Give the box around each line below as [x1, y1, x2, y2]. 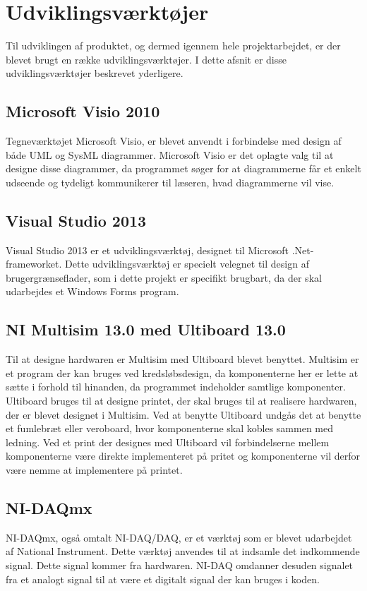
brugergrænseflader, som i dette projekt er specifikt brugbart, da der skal [6, 270, 322, 285]
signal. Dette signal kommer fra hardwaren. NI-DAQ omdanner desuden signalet [6, 558, 354, 572]
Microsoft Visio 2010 [6, 100, 160, 122]
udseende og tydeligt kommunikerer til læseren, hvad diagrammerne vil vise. [6, 174, 335, 189]
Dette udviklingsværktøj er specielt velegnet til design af [65, 256, 309, 271]
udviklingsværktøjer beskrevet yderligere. [6, 66, 183, 80]
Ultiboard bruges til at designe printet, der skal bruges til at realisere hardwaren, [6, 393, 357, 408]
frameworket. [6, 256, 62, 271]
